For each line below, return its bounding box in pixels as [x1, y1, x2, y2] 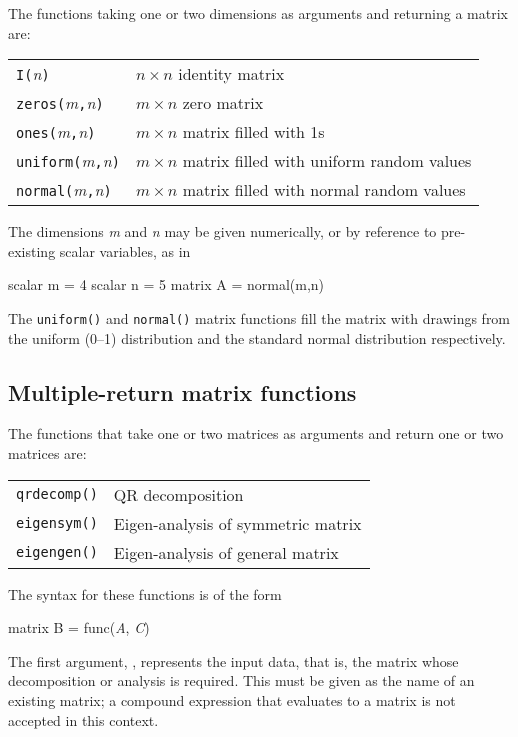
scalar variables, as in [59, 240, 191, 261]
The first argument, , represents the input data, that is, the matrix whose [8, 650, 459, 671]
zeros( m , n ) [16, 91, 104, 115]
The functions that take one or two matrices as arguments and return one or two [8, 423, 504, 444]
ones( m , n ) [16, 120, 96, 144]
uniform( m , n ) [16, 149, 120, 173]
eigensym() [16, 515, 98, 532]
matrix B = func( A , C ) [8, 617, 150, 638]
